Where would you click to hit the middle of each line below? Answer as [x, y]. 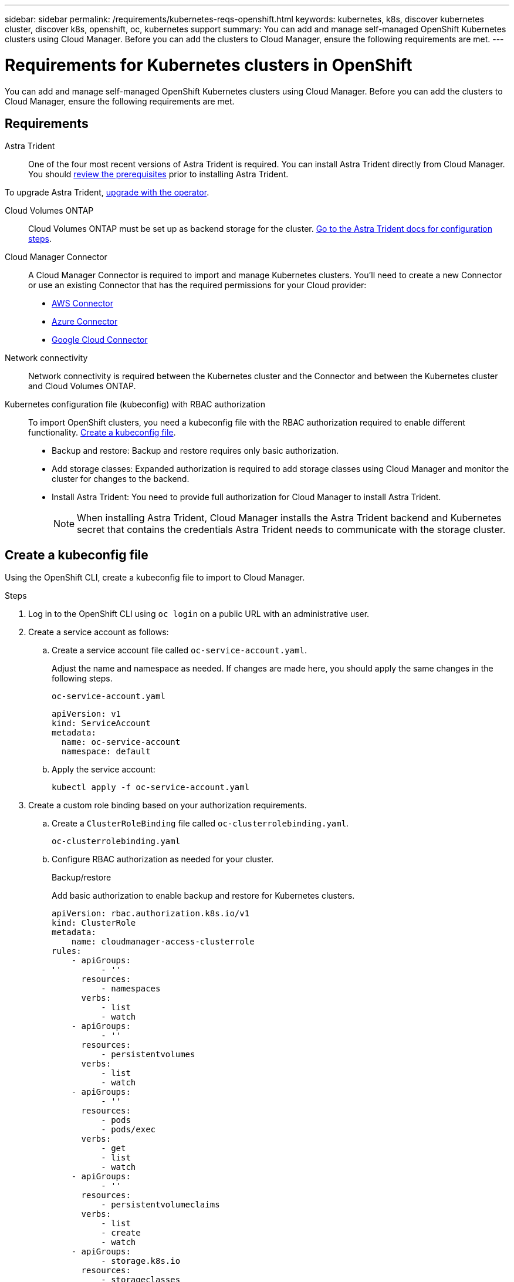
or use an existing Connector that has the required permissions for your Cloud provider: [197, 285]
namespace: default [106, 752]
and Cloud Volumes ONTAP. [82, 386]
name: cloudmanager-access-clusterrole [163, 942]
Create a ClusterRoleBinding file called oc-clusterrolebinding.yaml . [200, 824]
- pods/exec [128, 1130]
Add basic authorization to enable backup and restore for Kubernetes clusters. [203, 896]
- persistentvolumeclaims [160, 1205]
